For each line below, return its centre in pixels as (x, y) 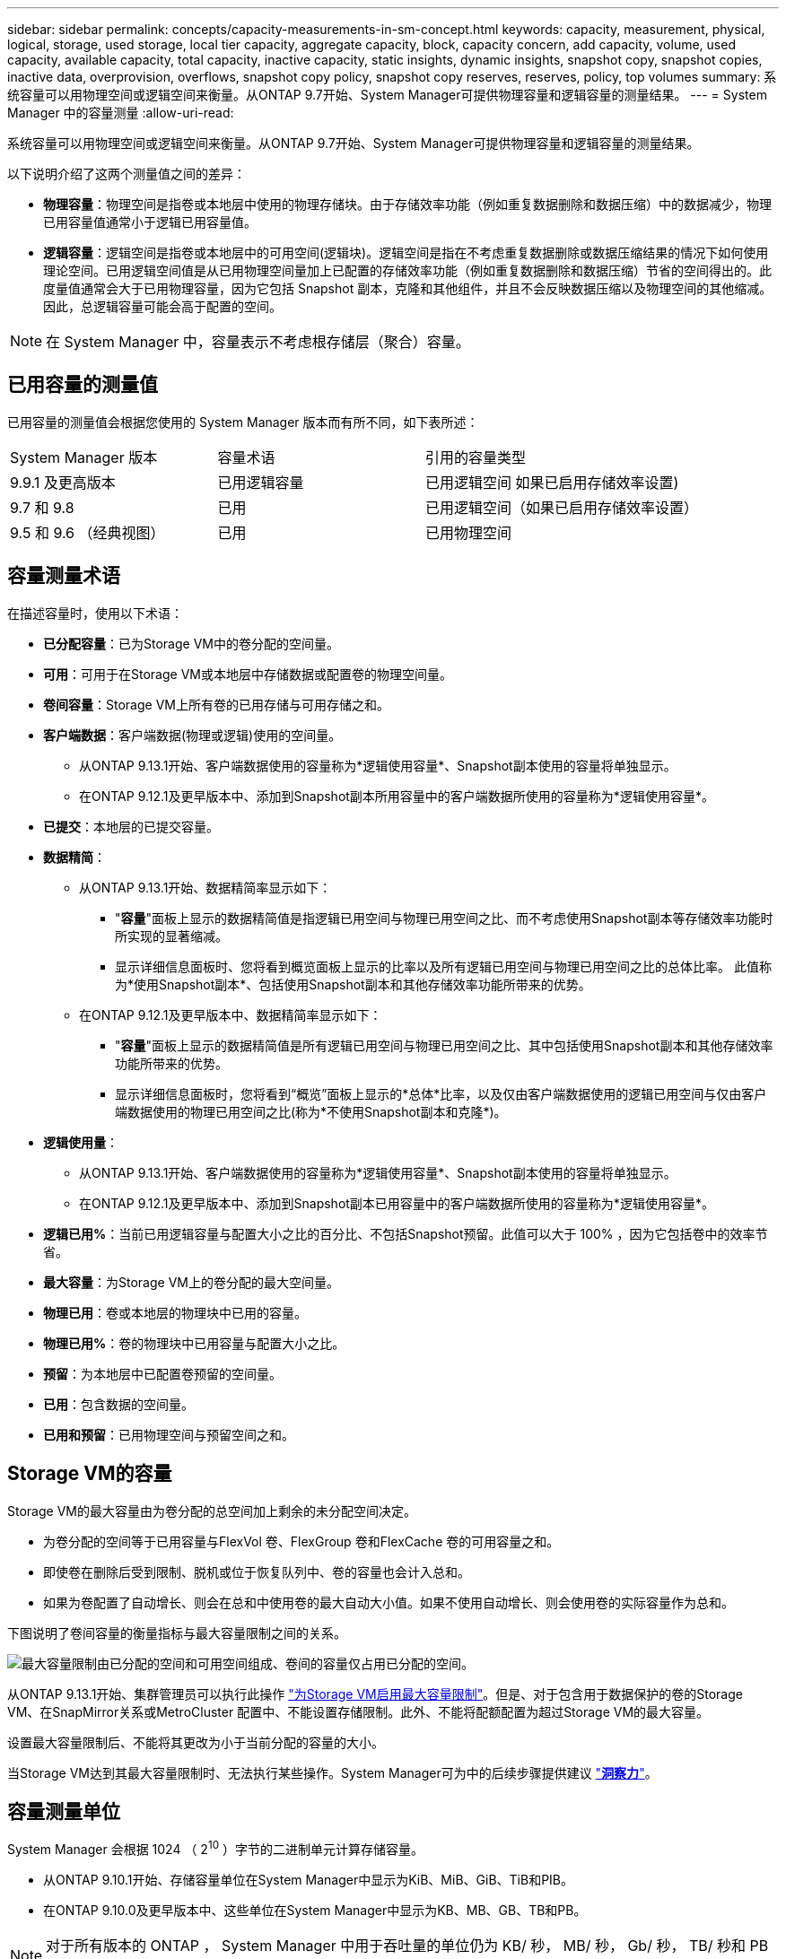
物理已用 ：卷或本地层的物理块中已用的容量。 (175, 1312)
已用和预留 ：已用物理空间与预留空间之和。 (169, 1434)
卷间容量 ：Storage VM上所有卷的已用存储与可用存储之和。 (216, 704)
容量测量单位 (64, 1811)
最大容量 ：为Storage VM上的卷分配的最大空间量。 (191, 1282)
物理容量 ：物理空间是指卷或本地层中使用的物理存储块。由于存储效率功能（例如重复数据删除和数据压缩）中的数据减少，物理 (407, 204)
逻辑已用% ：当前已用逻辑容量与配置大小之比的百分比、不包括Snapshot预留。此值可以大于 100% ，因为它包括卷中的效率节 (406, 1233)
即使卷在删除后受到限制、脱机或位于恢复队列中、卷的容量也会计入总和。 (257, 1572)
